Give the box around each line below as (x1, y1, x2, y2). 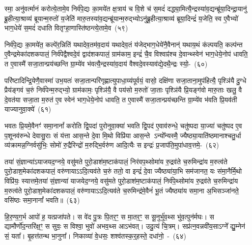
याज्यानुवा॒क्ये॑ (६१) (4, 104, 51, 114)
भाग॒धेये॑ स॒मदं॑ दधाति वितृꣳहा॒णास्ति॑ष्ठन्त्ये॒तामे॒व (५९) (4, 23, 128, 33)
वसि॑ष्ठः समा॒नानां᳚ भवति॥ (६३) (4, 195, 80, 205)
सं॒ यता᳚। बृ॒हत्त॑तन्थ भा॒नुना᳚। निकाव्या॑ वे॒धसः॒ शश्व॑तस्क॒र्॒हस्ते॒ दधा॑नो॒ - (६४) (4, 230, 186, 241)
